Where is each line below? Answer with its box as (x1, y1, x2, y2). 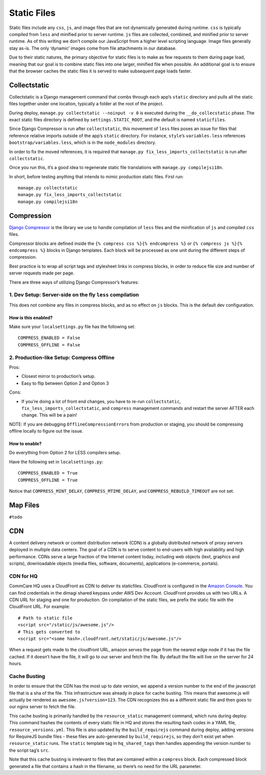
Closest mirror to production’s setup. (21, 373, 96, 379)
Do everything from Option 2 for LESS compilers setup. (9, 450, 121, 456)
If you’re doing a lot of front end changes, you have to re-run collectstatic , (21, 398, 181, 404)
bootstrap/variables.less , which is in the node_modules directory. (9, 139, 156, 145)
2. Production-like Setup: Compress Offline (9, 354, 115, 361)
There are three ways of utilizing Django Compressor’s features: (9, 279, 139, 285)
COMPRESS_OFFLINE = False (18, 342, 81, 347)
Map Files (9, 501, 39, 509)
